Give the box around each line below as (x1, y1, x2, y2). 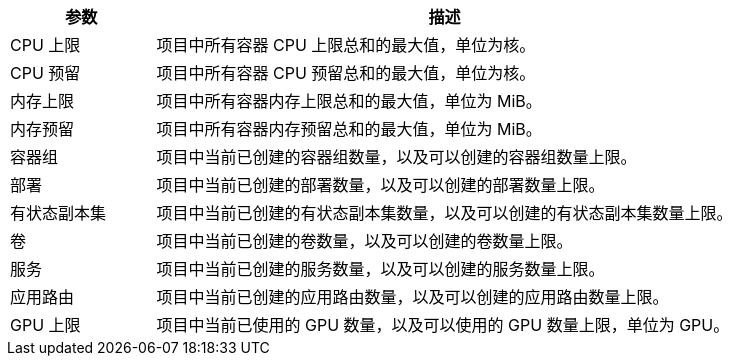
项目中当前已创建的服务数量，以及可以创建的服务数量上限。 (156, 259, 605, 279)
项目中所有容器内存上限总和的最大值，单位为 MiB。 (156, 91, 542, 111)
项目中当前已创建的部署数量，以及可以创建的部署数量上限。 (156, 175, 605, 195)
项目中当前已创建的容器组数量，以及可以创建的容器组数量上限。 (156, 147, 637, 167)
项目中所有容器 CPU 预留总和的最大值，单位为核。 (156, 63, 536, 83)
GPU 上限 (10, 315, 81, 335)
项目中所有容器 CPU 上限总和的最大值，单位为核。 (156, 35, 536, 55)
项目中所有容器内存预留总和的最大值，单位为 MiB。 (156, 119, 542, 139)
